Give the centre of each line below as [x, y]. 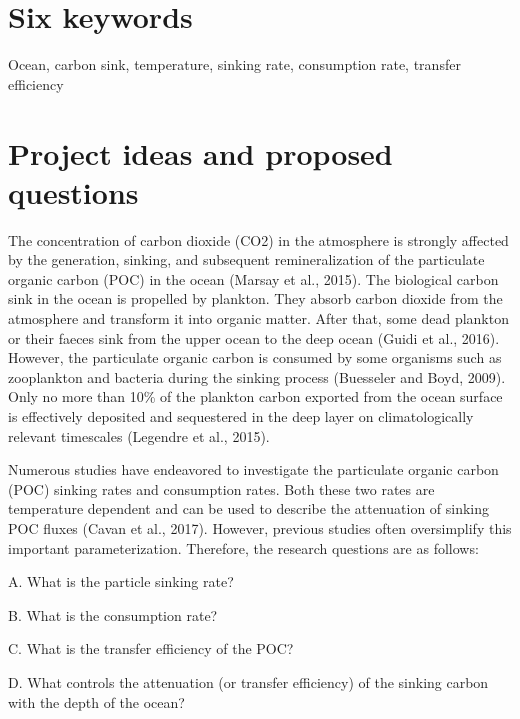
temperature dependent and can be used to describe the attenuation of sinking [249, 508]
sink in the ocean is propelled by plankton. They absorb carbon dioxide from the [255, 298]
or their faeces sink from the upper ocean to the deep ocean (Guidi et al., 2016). [254, 337]
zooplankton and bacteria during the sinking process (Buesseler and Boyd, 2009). [257, 376]
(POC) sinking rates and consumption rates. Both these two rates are [221, 488]
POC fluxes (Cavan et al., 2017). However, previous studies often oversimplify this [260, 527]
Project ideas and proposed [200, 152]
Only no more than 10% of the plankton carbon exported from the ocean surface [255, 396]
